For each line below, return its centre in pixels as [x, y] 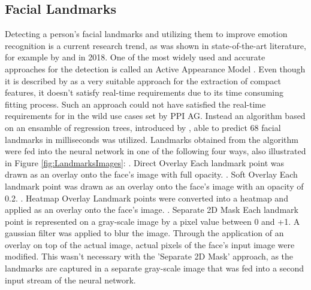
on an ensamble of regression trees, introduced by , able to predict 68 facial [143, 127]
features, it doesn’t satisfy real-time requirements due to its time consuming [144, 92]
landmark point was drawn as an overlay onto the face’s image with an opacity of [154, 186]
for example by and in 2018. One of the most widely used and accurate [135, 57]
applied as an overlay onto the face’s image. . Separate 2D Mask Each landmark [152, 210]
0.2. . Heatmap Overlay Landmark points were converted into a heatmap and [147, 198]
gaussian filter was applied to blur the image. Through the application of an [144, 233]
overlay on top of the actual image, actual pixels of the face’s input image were [150, 244]
